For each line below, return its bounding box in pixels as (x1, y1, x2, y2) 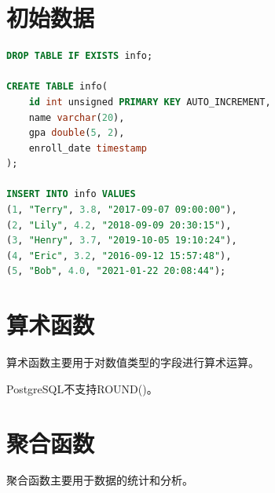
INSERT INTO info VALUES (6, 188, 136, 200)
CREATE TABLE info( (6, 81, 108, 93)
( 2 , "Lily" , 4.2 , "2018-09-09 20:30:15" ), (6, 219, 232, 231)
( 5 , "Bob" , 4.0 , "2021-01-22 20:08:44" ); (6, 265, 226, 277)
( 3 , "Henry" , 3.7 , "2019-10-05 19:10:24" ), (6, 235, 237, 246)
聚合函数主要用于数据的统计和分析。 (6, 472, 193, 488)
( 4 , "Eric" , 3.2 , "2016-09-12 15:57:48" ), (6, 250, 232, 261)
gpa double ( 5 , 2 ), (28, 127, 125, 139)
